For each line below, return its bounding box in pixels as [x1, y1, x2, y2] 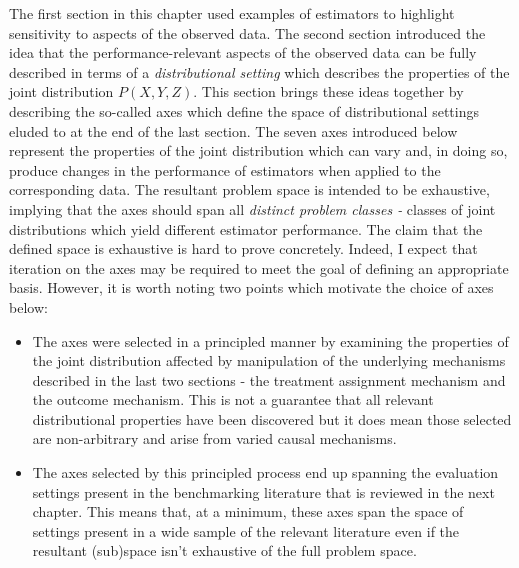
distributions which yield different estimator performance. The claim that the [9, 218, 483, 239]
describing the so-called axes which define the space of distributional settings [9, 100, 479, 121]
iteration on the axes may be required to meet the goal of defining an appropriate [9, 257, 509, 278]
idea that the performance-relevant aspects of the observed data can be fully [9, 42, 477, 63]
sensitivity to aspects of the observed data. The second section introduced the [9, 22, 486, 43]
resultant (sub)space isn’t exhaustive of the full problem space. [32, 540, 417, 561]
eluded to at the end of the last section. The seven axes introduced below [9, 120, 458, 141]
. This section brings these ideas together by [193, 81, 464, 102]
